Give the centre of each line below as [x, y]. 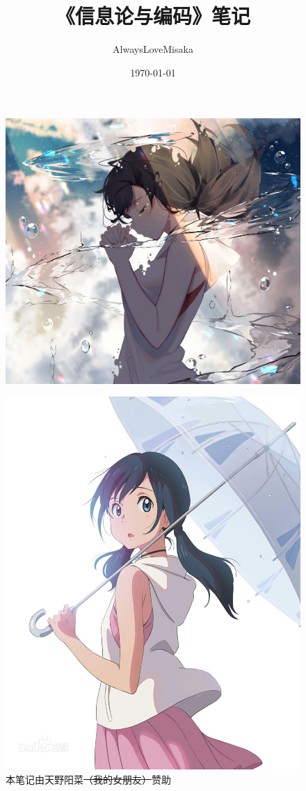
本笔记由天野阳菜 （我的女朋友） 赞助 [88, 779]
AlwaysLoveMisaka [153, 49]
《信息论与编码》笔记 [153, 16]
